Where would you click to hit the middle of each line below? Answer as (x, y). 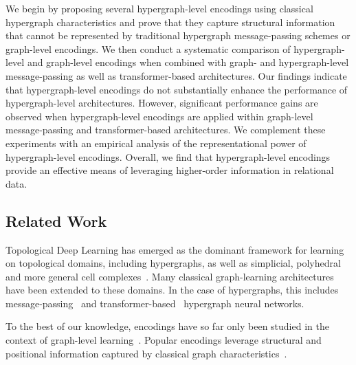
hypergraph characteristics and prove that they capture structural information (170, 22)
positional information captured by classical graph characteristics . (146, 353)
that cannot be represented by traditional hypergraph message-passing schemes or (178, 35)
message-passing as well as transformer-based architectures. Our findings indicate (176, 75)
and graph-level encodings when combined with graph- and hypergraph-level (188, 62)
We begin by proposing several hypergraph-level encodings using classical (159, 8)
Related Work (56, 220)
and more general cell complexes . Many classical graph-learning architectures (170, 276)
